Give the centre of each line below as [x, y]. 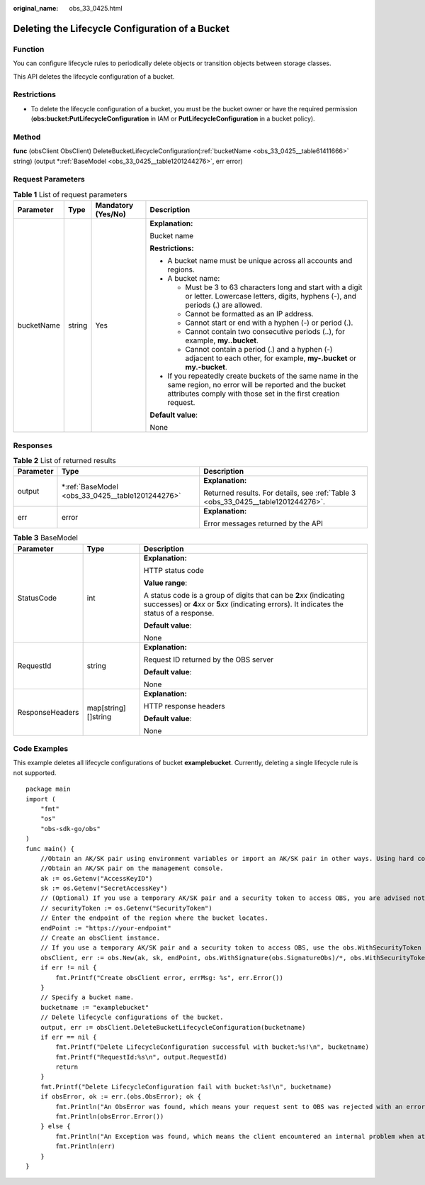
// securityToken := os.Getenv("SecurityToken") [126, 908]
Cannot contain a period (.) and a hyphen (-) [259, 350]
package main [48, 789]
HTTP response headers [185, 706]
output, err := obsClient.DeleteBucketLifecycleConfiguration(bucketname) [173, 1027]
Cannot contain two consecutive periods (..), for [265, 332]
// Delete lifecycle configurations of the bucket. [132, 1017]
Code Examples [41, 749]
